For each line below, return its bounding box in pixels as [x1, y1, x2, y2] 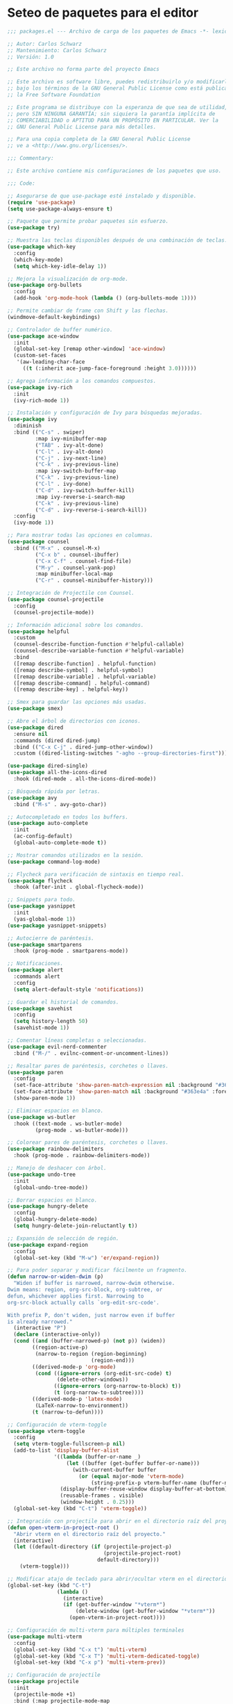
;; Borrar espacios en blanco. [7, 1197, 98, 1204]
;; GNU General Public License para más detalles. [7, 123, 157, 130]
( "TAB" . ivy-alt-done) [35, 441, 104, 449]
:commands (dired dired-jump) [13, 737, 101, 744]
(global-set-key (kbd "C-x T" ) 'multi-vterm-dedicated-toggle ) [13, 1653, 200, 1660]
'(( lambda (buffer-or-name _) [53, 1454, 141, 1461]
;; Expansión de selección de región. [7, 1235, 119, 1242]
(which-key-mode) [13, 256, 64, 263]
